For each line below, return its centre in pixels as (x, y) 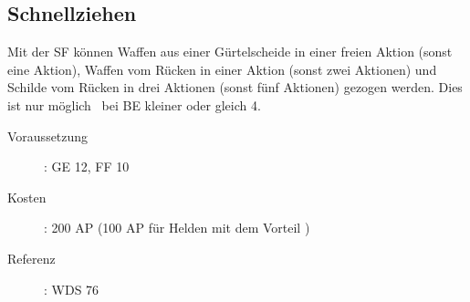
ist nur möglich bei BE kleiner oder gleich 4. (134, 104)
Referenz (31, 258)
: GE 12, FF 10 (87, 167)
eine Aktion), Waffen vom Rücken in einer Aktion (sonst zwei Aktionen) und (222, 69)
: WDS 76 (72, 289)
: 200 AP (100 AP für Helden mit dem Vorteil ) (177, 228)
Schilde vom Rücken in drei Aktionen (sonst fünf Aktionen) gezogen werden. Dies (235, 87)
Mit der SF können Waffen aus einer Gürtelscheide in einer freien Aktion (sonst (230, 52)
